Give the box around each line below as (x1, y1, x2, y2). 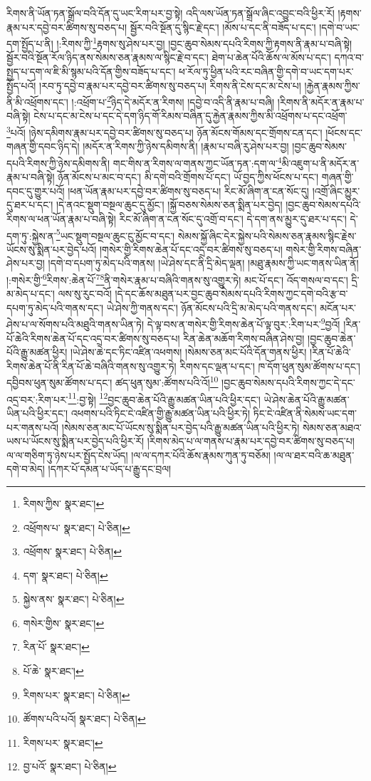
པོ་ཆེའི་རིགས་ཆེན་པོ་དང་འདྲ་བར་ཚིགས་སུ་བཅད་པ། (6, 330, 180, 345)
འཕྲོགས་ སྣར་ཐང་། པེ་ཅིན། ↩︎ (23, 544, 122, 559)
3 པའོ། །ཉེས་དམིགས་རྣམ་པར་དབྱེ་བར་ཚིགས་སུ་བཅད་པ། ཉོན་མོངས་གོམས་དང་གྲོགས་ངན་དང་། (6, 123, 323, 140)
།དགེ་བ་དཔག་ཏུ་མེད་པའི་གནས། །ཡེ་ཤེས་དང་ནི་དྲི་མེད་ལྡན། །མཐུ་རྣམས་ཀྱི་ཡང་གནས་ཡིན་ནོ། (48, 256, 359, 271)
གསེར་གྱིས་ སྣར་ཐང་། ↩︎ (23, 615, 105, 630)
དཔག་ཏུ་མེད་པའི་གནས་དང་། (6, 300, 104, 315)
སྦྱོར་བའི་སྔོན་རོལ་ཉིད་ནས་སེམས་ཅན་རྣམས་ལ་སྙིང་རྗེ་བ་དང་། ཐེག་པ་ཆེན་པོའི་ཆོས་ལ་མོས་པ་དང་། (6, 50, 331, 65)
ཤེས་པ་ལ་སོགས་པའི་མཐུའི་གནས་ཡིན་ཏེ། (6, 317, 145, 332)
